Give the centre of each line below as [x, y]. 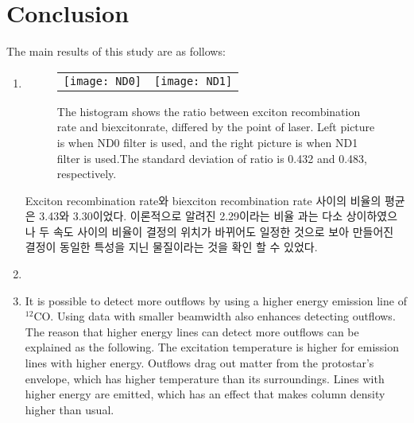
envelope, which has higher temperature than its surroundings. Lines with [205, 378]
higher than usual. [70, 409]
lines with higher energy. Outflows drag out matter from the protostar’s [199, 363]
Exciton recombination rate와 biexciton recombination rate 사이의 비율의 [203, 200]
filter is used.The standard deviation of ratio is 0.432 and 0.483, [212, 158]
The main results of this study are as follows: [116, 51]
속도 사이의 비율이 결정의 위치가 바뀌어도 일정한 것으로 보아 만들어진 [223, 231]
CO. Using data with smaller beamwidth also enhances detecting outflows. [215, 316]
